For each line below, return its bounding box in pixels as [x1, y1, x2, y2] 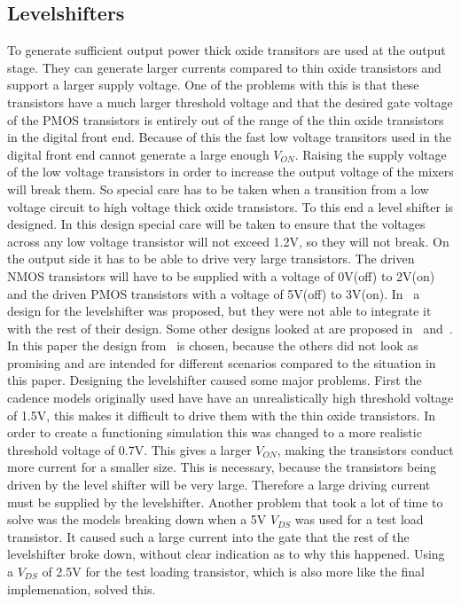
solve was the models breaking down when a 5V [7, 510, 267, 529]
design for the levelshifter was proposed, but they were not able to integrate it [7, 302, 432, 320]
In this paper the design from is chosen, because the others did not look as [7, 336, 418, 355]
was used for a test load [294, 510, 424, 529]
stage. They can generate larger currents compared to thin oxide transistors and [7, 58, 441, 76]
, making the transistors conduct [277, 440, 454, 459]
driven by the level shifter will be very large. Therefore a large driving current [7, 475, 431, 494]
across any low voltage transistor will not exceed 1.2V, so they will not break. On [7, 231, 449, 250]
